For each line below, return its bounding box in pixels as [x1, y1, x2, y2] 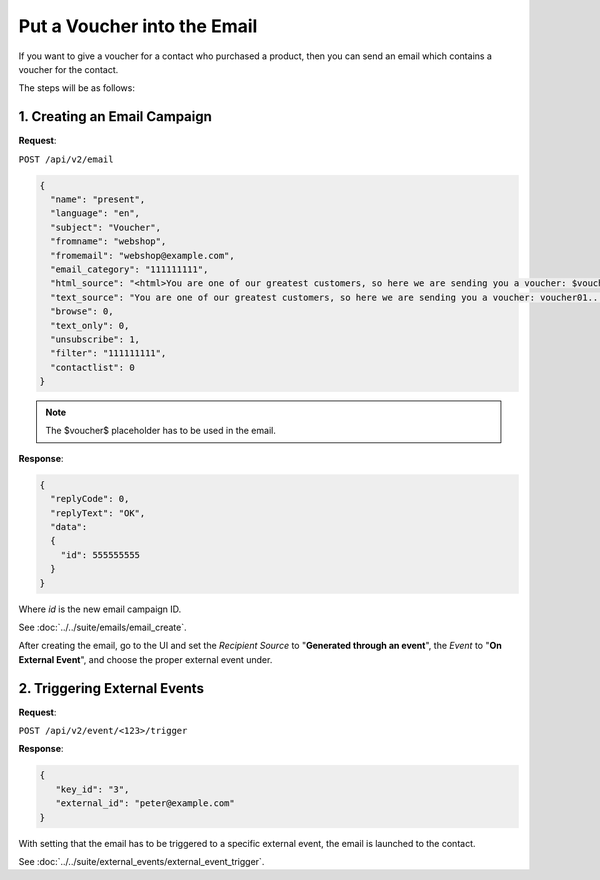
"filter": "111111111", [50, 348, 167, 359]
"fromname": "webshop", [50, 236, 167, 247]
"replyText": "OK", [50, 507, 146, 519]
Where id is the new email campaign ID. [18, 603, 182, 615]
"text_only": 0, [50, 320, 130, 331]
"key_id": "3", [55, 783, 130, 795]
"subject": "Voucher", [50, 221, 162, 233]
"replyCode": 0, [50, 493, 130, 505]
